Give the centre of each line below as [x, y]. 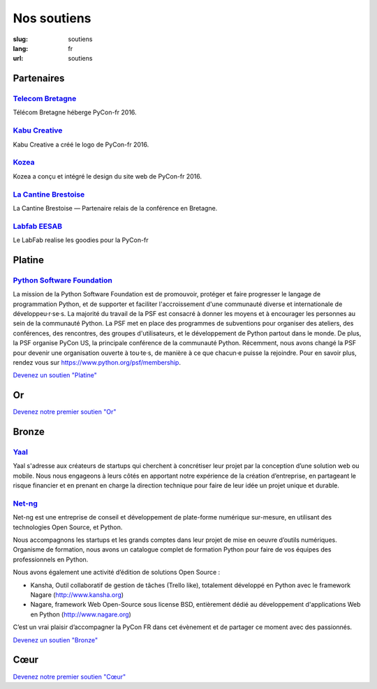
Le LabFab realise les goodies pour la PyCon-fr [81, 240]
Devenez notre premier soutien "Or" [65, 412]
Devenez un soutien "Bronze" [55, 640]
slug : [20, 39]
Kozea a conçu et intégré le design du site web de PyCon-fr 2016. [108, 176]
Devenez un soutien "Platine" [55, 375]
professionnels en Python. [51, 559]
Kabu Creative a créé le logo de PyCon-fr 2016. [81, 144]
